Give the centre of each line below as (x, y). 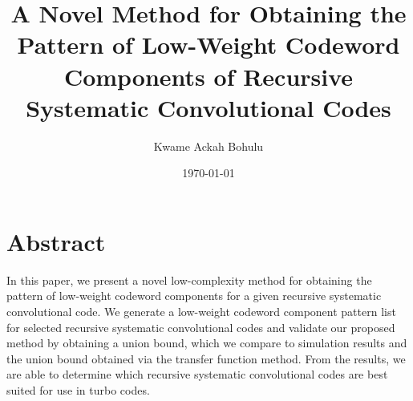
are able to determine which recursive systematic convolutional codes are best (197, 374)
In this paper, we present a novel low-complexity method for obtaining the (189, 279)
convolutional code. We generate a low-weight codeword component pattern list (201, 311)
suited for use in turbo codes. (78, 389)
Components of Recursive (209, 76)
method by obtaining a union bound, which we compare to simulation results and (207, 343)
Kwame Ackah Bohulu (209, 146)
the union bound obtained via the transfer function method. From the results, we (206, 358)
